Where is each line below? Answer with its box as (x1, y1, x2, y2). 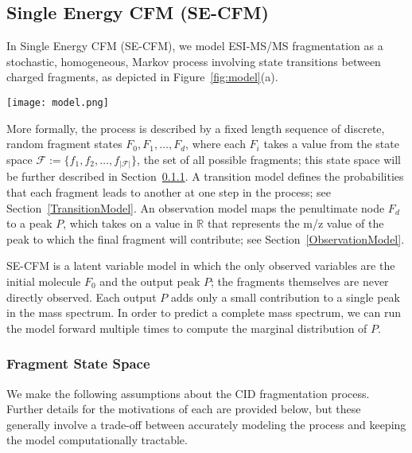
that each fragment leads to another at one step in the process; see (6, 183, 332, 200)
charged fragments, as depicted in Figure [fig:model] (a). (6, 68, 278, 85)
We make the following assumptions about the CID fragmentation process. (6, 385, 370, 401)
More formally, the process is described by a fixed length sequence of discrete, (6, 119, 385, 136)
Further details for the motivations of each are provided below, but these (6, 400, 361, 417)
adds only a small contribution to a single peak (170, 288, 400, 305)
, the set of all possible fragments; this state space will (137, 150, 401, 167)
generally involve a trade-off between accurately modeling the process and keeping (6, 416, 406, 432)
